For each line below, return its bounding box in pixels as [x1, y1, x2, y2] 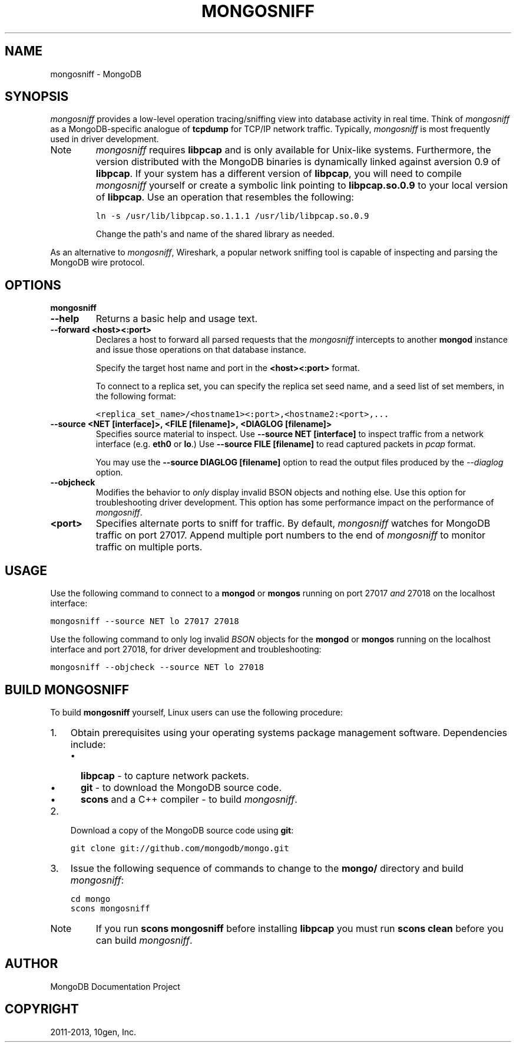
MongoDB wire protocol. [50, 257, 145, 268]
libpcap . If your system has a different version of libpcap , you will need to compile [95, 168, 462, 180]
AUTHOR [5, 956, 58, 971]
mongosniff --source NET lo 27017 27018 [50, 616, 239, 626]
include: [70, 738, 106, 750]
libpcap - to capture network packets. [80, 769, 249, 782]
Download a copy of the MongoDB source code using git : [70, 825, 294, 835]
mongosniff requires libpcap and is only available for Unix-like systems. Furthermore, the [95, 144, 491, 156]
